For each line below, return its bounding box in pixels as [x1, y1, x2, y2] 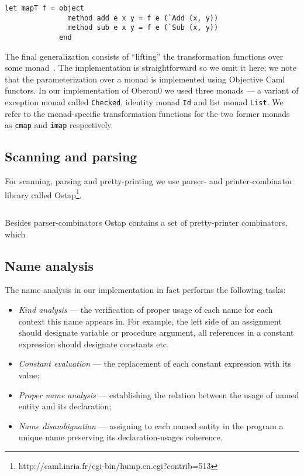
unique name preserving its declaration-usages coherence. [18, 431, 223, 443]
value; [18, 368, 40, 381]
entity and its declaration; [18, 400, 112, 412]
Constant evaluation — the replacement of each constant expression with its [18, 357, 291, 370]
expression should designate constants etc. [18, 337, 169, 350]
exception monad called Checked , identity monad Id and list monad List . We [5, 96, 284, 108]
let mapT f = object [5, 4, 85, 12]
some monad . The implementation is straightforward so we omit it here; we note [5, 61, 296, 74]
